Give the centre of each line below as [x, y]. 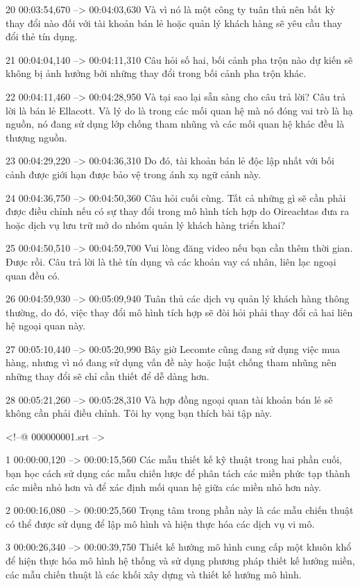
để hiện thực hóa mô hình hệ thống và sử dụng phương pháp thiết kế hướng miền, [180, 560]
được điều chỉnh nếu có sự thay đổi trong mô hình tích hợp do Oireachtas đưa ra [178, 211]
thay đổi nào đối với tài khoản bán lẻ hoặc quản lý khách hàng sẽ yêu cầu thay [174, 23]
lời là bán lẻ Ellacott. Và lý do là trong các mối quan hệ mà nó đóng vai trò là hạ [179, 110]
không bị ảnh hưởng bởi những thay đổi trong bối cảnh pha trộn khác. [156, 73]
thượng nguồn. [36, 137]
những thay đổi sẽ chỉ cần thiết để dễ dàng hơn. [108, 376]
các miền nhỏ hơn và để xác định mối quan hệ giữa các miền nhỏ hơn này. [163, 486]
